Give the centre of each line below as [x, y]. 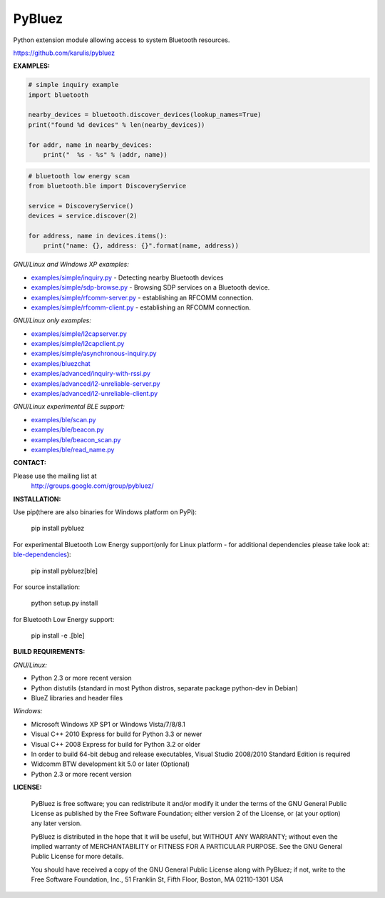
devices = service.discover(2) [83, 216]
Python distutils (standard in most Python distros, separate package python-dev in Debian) [165, 688]
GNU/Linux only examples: [52, 320]
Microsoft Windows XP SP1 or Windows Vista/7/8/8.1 [108, 724]
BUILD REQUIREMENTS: [49, 652]
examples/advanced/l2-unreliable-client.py [94, 394]
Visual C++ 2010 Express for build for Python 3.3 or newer [117, 734]
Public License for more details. [77, 857]
